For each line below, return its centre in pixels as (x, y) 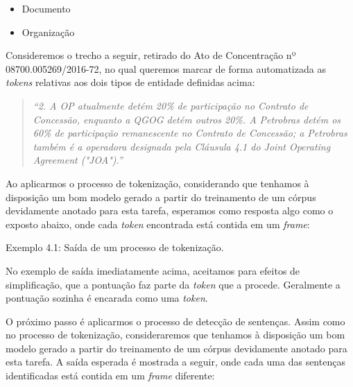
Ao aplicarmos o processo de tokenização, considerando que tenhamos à (157, 183)
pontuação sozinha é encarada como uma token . (107, 298)
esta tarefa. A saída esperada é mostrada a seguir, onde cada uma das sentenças (175, 362)
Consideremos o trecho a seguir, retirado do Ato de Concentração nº (151, 55)
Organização (48, 32)
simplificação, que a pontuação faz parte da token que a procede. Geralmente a (173, 284)
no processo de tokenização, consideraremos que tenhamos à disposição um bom (175, 335)
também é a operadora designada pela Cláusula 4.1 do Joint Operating (182, 146)
